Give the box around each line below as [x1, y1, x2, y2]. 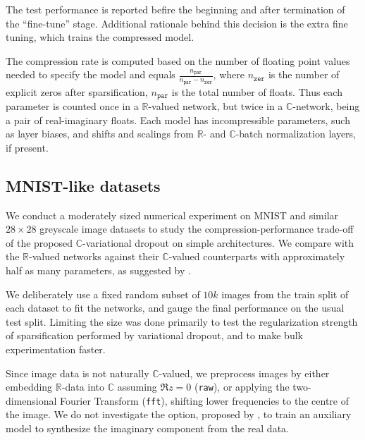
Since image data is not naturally [6, 365, 149, 380]
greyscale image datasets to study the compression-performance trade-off [39, 221, 354, 236]
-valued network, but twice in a [148, 99, 283, 114]
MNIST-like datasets [6, 174, 161, 196]
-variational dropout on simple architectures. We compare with [82, 235, 354, 250]
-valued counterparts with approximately [168, 249, 345, 264]
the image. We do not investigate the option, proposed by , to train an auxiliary [6, 407, 352, 422]
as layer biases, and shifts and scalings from [6, 126, 194, 141]
